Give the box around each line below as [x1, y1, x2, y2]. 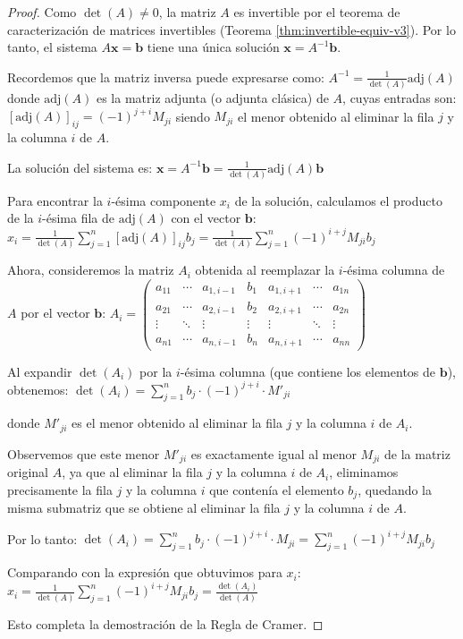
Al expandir [7, 362, 72, 380]
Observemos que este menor [7, 444, 160, 463]
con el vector [171, 209, 241, 227]
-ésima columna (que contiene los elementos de [180, 362, 436, 380]
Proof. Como [7, 3, 77, 21]
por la [139, 362, 173, 380]
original [7, 463, 48, 481]
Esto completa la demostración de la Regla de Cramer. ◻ [7, 615, 324, 634]
